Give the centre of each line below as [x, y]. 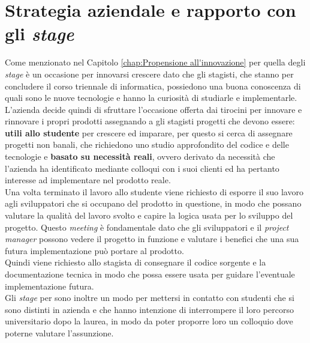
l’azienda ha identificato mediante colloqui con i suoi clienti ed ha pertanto [142, 168]
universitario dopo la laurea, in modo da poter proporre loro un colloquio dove [149, 321]
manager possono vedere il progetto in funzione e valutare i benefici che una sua [152, 239]
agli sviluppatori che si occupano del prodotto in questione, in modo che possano [153, 203]
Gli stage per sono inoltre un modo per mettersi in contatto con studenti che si [150, 298]
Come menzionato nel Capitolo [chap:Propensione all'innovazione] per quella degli [155, 62]
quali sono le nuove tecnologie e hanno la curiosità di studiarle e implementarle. [151, 98]
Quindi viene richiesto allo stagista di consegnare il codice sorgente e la [136, 262]
